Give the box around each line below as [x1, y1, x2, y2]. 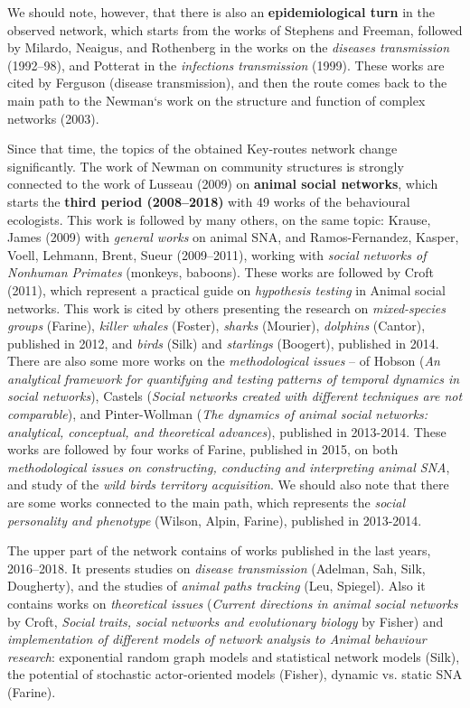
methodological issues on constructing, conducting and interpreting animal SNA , [7, 457, 450, 476]
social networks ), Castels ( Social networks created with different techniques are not [7, 387, 463, 405]
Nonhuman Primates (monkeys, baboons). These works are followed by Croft [7, 263, 435, 282]
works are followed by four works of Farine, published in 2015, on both [7, 440, 399, 459]
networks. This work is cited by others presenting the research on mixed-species [7, 298, 446, 317]
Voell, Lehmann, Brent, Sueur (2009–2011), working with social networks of [7, 245, 427, 264]
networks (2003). [7, 108, 99, 127]
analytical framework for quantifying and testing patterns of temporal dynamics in [7, 368, 460, 387]
